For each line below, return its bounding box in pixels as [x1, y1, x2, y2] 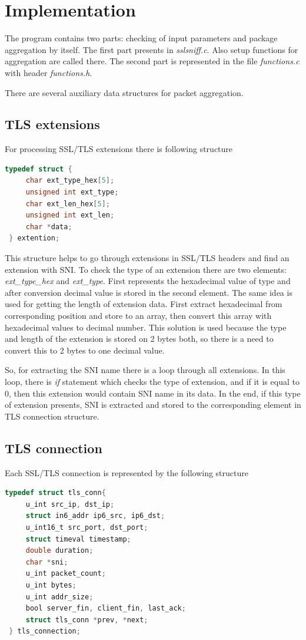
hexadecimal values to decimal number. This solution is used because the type [5, 321, 287, 333]
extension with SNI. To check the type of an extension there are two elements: [5, 263, 287, 275]
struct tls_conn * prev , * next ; [25, 615, 148, 624]
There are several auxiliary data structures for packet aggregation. [5, 86, 244, 98]
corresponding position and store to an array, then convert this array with [5, 309, 272, 322]
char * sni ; [25, 557, 68, 566]
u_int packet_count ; [25, 569, 106, 578]
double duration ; [25, 546, 94, 555]
